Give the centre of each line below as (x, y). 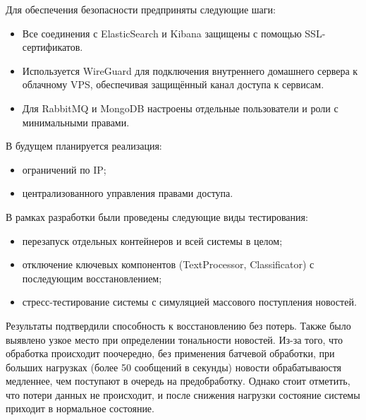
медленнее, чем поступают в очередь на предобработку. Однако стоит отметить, (178, 381)
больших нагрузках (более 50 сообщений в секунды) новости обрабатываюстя (174, 367)
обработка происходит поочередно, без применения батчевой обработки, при (170, 353)
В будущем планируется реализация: (84, 146)
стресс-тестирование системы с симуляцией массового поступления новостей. (189, 302)
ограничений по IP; (64, 169)
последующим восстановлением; (92, 278)
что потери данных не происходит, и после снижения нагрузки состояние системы (183, 394)
